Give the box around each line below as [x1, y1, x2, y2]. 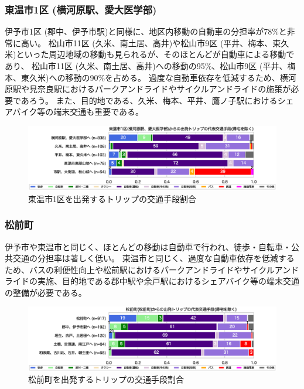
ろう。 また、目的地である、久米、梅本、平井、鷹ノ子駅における [29, 94, 278, 106]
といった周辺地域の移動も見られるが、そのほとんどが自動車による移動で [16, 48, 295, 60]
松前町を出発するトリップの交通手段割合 [28, 373, 184, 385]
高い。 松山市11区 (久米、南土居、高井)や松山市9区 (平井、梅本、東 [21, 36, 281, 49]
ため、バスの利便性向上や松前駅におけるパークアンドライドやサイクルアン [5, 263, 291, 275]
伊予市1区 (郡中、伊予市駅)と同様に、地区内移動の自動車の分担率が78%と [5, 25, 287, 37]
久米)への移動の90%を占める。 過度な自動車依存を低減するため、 [29, 71, 280, 83]
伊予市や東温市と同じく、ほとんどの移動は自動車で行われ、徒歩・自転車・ [5, 240, 292, 252]
